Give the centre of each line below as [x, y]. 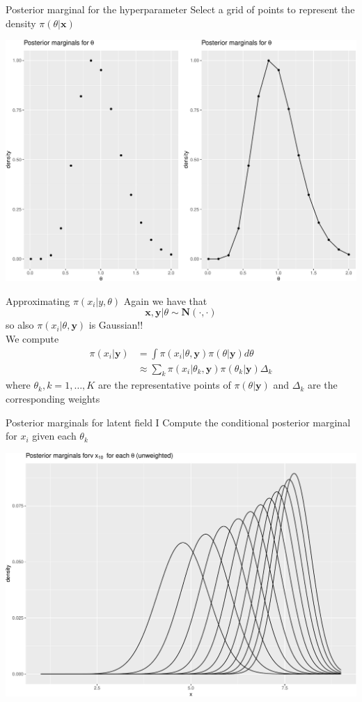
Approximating [38, 300]
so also [20, 325]
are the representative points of [164, 385]
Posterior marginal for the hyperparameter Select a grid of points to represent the [180, 9]
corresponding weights [53, 399]
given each [54, 436]
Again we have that [165, 300]
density [21, 23]
